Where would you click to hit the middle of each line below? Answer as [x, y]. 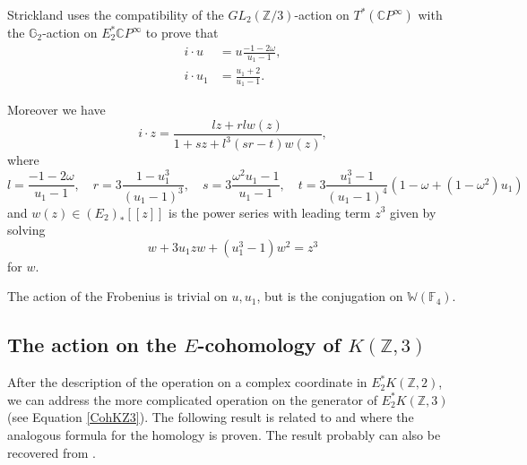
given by [413, 212]
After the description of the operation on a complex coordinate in [187, 382]
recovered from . [52, 452]
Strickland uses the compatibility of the [116, 14]
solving [26, 230]
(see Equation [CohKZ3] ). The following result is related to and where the [211, 417]
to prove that [182, 32]
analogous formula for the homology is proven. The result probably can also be [224, 434]
